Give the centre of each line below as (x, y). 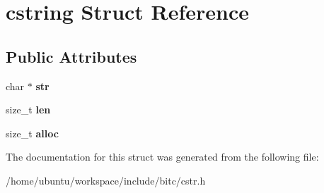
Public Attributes (71, 56)
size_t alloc (32, 133)
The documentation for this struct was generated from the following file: (162, 157)
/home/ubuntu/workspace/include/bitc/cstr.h (106, 180)
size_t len (28, 110)
